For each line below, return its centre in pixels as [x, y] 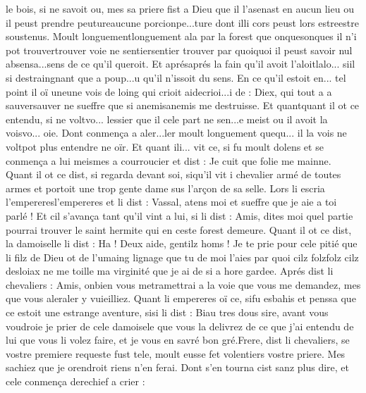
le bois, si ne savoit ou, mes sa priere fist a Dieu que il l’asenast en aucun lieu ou [180, 8]
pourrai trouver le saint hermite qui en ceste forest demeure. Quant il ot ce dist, [179, 229]
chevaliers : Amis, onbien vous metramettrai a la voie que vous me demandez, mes [183, 284]
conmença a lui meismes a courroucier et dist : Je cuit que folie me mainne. [169, 160]
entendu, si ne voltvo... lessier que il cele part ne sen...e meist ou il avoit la [167, 119]
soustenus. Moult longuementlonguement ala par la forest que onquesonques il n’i [181, 36]
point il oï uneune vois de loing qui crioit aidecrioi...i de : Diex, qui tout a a [169, 91]
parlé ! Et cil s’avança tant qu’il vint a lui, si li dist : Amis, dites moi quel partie [179, 215]
